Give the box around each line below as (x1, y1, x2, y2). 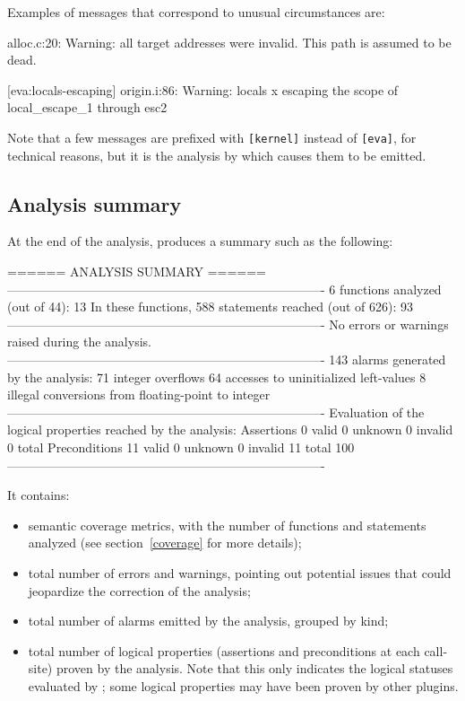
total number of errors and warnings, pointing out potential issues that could (28, 563, 452, 582)
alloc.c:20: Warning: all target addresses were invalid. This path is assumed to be (7, 32, 452, 51)
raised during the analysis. (7, 332, 151, 351)
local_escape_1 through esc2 (7, 98, 168, 117)
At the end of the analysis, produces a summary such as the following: (7, 232, 393, 250)
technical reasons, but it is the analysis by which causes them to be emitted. (7, 145, 426, 164)
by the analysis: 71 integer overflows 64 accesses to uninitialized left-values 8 (7, 367, 426, 386)
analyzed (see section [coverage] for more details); (28, 533, 302, 552)
